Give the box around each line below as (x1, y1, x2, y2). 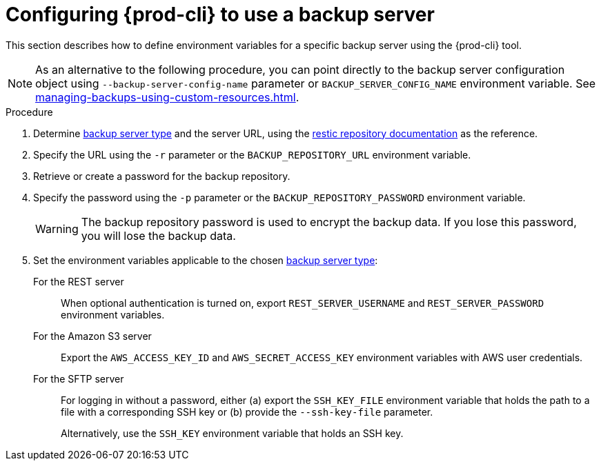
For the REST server (33, 275, 124, 287)
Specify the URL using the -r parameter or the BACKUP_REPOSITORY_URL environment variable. (33, 148, 471, 161)
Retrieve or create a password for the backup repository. (33, 170, 290, 182)
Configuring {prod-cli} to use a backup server (6, 3, 435, 26)
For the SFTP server (33, 372, 124, 385)
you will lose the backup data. (81, 228, 236, 243)
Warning (35, 221, 79, 236)
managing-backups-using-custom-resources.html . (35, 90, 299, 104)
